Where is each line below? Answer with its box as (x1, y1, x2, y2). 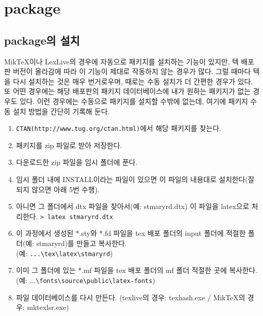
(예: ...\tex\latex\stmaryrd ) (16, 248, 113, 258)
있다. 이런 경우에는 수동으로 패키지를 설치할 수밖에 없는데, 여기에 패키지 (19, 95, 248, 106)
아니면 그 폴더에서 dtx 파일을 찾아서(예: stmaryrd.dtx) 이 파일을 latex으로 (16, 201, 249, 212)
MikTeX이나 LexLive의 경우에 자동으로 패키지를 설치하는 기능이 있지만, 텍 (4, 56, 239, 66)
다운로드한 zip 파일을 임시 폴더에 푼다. (16, 157, 138, 167)
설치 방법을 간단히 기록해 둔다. (13, 106, 110, 116)
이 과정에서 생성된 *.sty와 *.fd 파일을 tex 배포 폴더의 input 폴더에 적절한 (16, 228, 246, 238)
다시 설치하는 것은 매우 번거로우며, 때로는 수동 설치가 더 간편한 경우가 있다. (13, 76, 253, 86)
